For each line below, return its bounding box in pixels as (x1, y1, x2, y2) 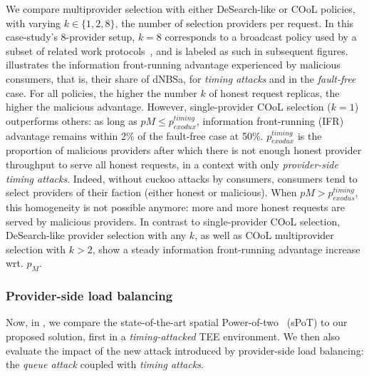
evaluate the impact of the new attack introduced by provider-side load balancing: (6, 342, 364, 357)
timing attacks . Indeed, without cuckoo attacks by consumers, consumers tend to (6, 171, 358, 186)
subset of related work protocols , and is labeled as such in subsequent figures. (6, 43, 348, 58)
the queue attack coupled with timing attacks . (6, 357, 204, 372)
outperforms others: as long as (6, 113, 137, 128)
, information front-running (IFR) (196, 113, 344, 128)
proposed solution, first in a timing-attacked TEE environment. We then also (6, 328, 341, 343)
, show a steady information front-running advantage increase (92, 241, 360, 256)
